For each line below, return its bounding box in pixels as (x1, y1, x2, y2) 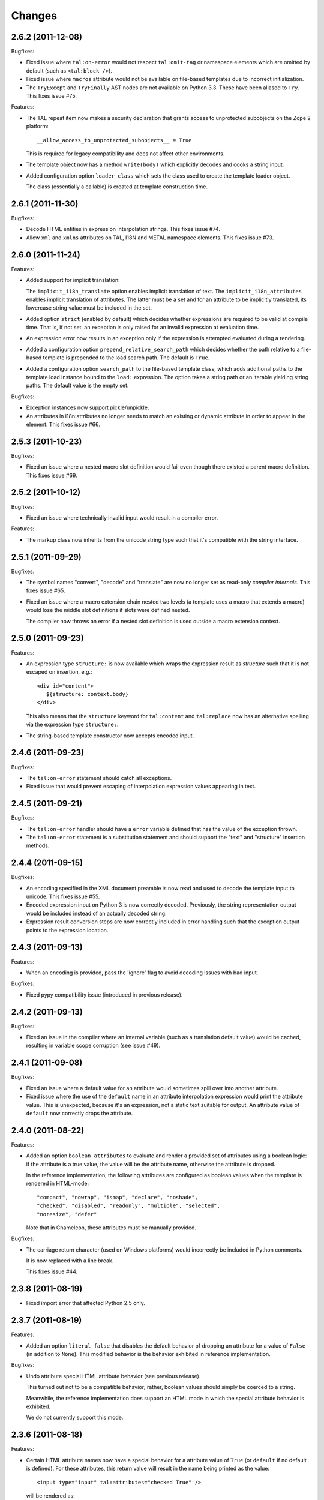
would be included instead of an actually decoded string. (26, 910, 167, 917)
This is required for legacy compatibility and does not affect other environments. (26, 150, 225, 157)
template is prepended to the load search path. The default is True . (43, 354, 210, 361)
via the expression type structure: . (26, 721, 119, 728)
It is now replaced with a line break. (26, 1257, 114, 1264)
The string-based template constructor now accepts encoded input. (26, 732, 194, 739)
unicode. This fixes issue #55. (26, 893, 100, 900)
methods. (26, 842, 50, 849)
